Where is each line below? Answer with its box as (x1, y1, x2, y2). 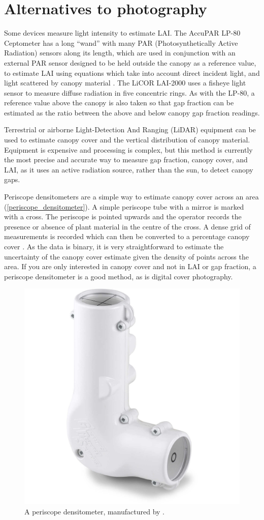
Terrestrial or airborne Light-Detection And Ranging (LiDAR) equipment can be (4, 124, 256, 135)
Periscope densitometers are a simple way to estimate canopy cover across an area (4, 191, 259, 202)
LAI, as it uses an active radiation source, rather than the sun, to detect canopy (4, 164, 253, 175)
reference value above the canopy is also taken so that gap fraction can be (4, 97, 234, 108)
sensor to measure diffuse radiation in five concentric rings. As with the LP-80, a (4, 87, 255, 98)
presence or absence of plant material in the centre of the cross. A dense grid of (4, 221, 251, 232)
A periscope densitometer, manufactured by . (24, 506, 165, 516)
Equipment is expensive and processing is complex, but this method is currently (4, 144, 253, 155)
